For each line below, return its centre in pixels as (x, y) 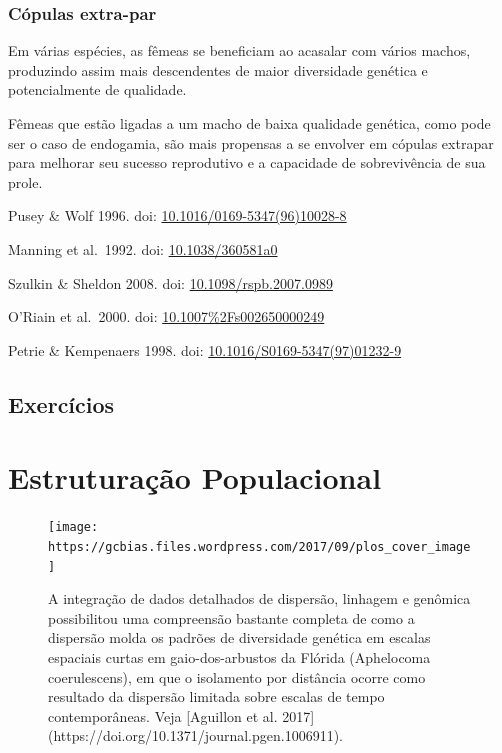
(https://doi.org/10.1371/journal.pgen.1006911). (196, 735)
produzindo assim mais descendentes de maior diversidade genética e (218, 69)
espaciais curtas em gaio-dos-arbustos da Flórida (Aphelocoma (239, 657)
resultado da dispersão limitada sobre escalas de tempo (216, 696)
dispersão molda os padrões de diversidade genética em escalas (239, 637)
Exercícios (61, 403)
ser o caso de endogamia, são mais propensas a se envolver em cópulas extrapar (251, 142)
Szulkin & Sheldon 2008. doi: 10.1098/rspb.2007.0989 (170, 282)
